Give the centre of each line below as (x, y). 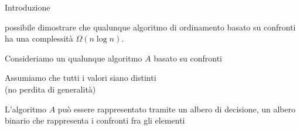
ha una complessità (39, 38)
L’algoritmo (26, 109)
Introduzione (28, 7)
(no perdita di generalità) (50, 89)
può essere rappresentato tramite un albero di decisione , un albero (177, 109)
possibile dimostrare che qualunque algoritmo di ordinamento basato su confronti (150, 27)
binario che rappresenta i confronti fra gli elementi (95, 120)
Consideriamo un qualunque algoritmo (74, 58)
